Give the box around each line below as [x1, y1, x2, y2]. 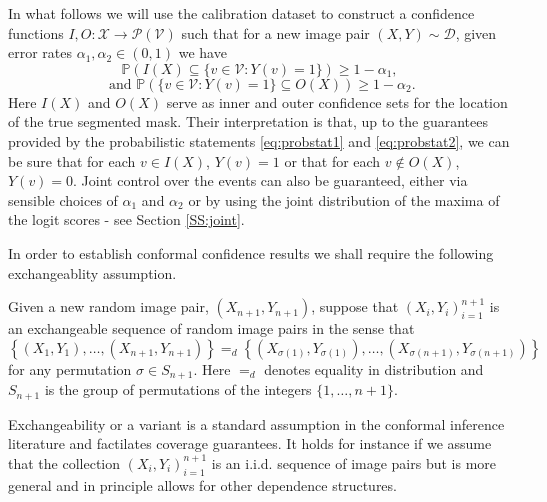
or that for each [284, 150, 381, 171]
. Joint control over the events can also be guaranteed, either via [73, 170, 468, 191]
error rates [8, 42, 73, 63]
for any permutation [8, 358, 132, 379]
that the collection [8, 452, 120, 473]
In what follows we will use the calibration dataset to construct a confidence [8, 3, 475, 23]
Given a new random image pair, [8, 296, 209, 317]
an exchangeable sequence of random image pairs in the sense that [8, 318, 415, 339]
